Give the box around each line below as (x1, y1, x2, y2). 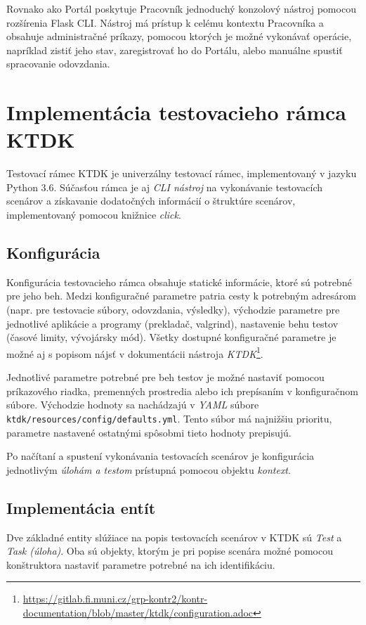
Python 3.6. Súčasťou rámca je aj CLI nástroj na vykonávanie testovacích (6, 179, 323, 194)
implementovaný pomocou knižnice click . (6, 207, 181, 222)
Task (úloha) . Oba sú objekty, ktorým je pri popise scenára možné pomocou (6, 543, 333, 558)
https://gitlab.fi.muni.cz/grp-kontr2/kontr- (22, 591, 208, 606)
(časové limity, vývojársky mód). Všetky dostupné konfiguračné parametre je (6, 330, 336, 344)
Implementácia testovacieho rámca (6, 98, 346, 127)
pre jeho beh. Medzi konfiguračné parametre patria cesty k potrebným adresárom (6, 288, 356, 303)
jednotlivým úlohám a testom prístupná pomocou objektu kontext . (6, 462, 291, 477)
